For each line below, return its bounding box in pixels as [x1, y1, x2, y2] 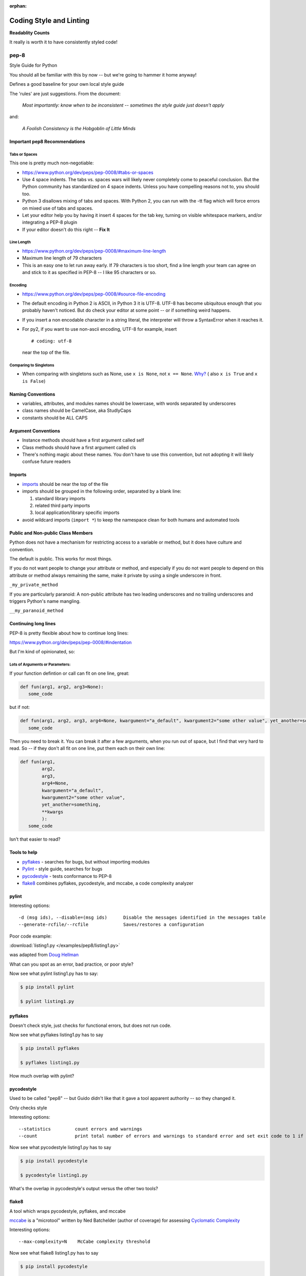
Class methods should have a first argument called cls [22, 444, 136, 450]
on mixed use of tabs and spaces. [22, 205, 94, 211]
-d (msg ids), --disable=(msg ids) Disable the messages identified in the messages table [18, 914, 266, 920]
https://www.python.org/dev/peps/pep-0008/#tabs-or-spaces [22, 169, 154, 176]
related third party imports [35, 503, 90, 508]
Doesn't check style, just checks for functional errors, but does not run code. [9, 1022, 172, 1028]
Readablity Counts [9, 30, 50, 36]
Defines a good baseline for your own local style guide [9, 81, 124, 87]
